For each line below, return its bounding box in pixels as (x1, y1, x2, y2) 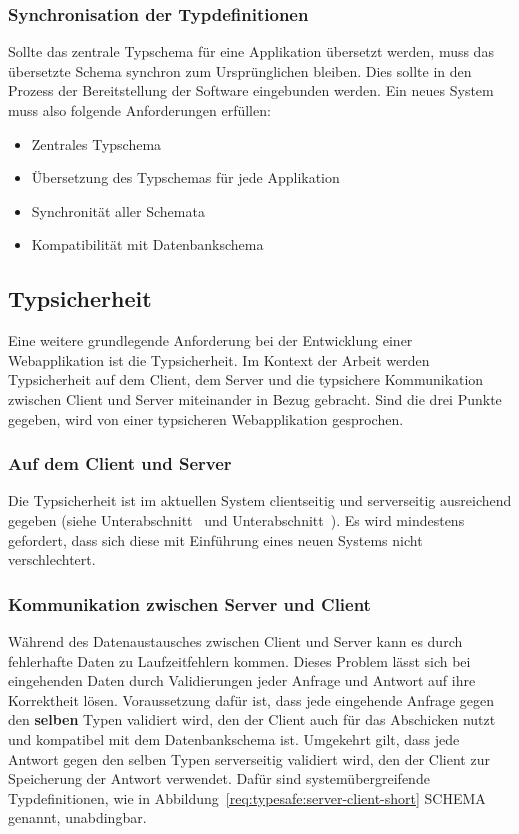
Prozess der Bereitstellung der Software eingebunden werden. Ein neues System (8, 80, 494, 101)
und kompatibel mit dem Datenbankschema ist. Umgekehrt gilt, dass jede (8, 728, 460, 749)
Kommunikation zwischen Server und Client (8, 591, 371, 616)
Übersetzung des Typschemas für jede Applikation (31, 167, 340, 188)
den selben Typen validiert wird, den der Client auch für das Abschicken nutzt (8, 709, 496, 730)
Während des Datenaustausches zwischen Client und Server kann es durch (8, 630, 463, 651)
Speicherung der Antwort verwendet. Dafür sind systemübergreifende (8, 768, 430, 789)
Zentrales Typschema (31, 133, 162, 154)
